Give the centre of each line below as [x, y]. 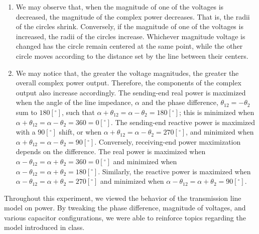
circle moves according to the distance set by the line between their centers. [132, 55]
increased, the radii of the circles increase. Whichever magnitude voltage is [131, 36]
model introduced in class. [44, 227]
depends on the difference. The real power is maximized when [111, 151]
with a [26, 132]
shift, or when [80, 132]
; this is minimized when [217, 112]
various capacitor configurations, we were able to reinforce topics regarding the [125, 217]
